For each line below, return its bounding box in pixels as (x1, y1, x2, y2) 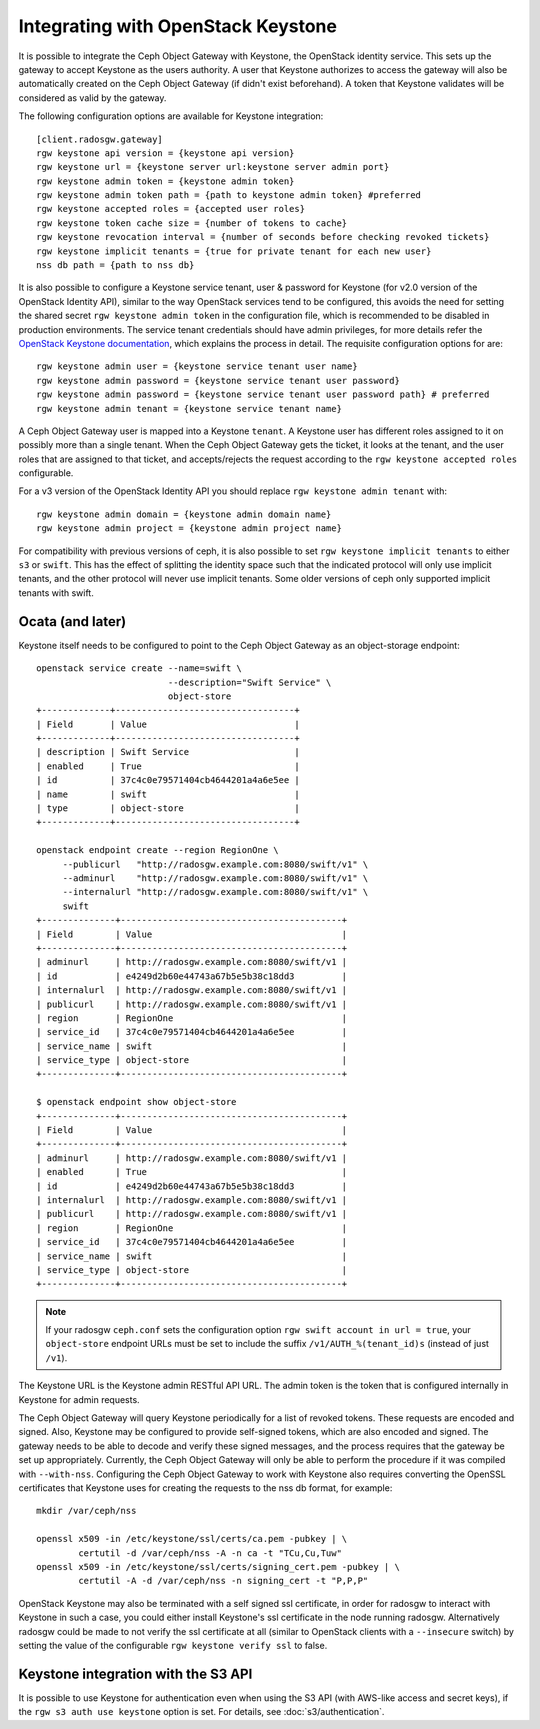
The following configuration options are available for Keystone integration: (18, 110, 324, 122)
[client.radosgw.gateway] (36, 133, 164, 145)
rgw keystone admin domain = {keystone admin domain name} (36, 508, 332, 520)
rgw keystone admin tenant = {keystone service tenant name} (36, 403, 342, 414)
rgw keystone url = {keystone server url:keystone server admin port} (36, 161, 390, 173)
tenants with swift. (18, 586, 94, 599)
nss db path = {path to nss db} (36, 260, 195, 271)
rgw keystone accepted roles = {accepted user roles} (36, 203, 305, 215)
